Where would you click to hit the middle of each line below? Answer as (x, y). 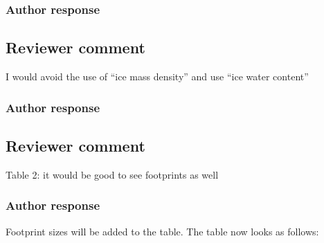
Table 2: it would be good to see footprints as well (112, 174)
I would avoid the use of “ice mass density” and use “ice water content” (157, 76)
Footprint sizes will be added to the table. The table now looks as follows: (162, 231)
